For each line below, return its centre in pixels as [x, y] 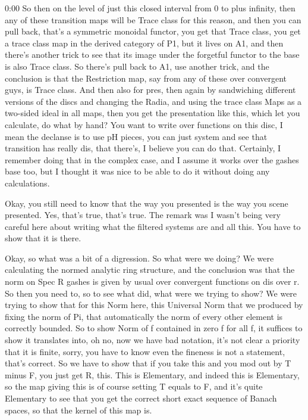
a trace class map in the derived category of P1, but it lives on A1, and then [144, 43]
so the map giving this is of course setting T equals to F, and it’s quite [134, 386]
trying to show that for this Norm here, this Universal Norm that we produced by [154, 305]
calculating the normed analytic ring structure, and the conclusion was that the [150, 270]
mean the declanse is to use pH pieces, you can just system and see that [136, 136]
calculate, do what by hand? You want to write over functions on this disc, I [144, 124]
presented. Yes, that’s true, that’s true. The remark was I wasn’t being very [143, 215]
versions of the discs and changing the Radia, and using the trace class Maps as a [153, 101]
